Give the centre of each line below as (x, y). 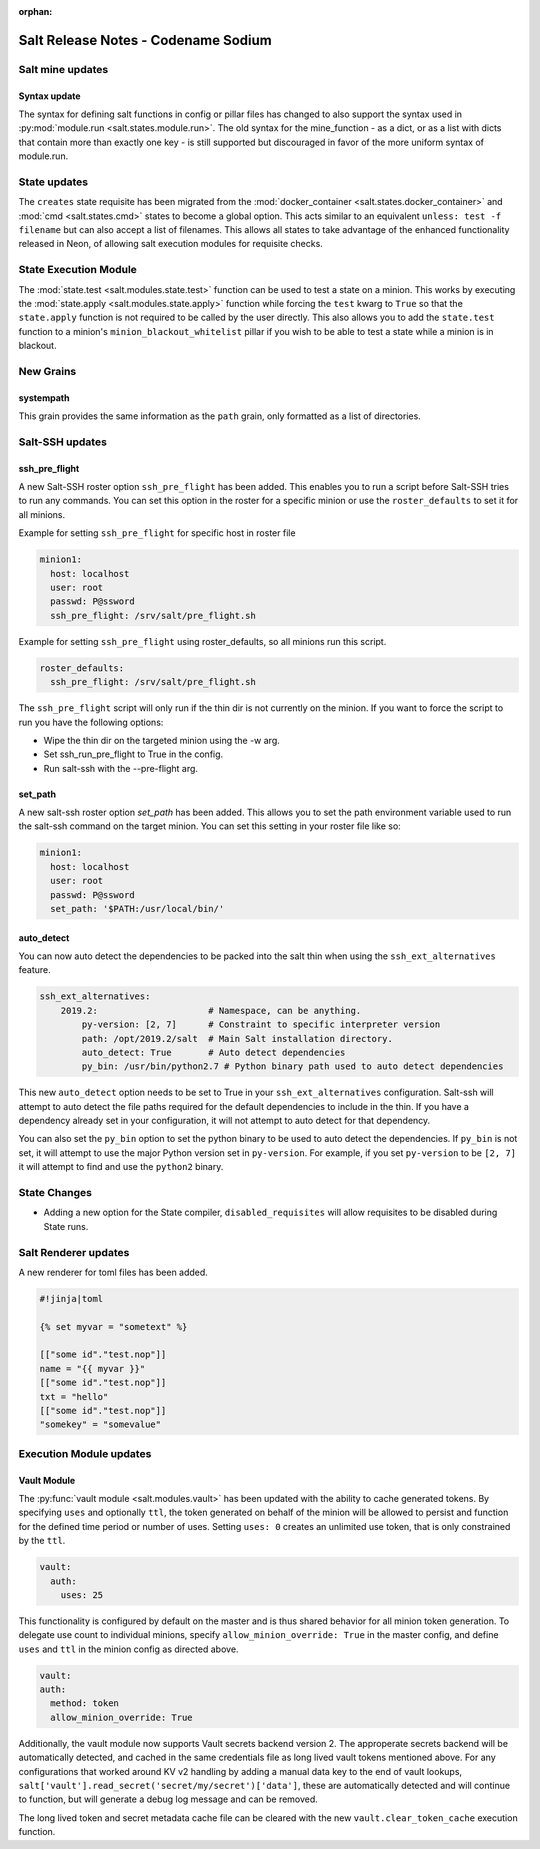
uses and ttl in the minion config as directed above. (128, 1649)
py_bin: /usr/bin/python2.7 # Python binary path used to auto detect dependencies (292, 1066)
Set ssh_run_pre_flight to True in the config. (133, 754)
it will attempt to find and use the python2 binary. (121, 1167)
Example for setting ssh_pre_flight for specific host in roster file (157, 533)
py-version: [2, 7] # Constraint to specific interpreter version (261, 1024)
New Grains (47, 371)
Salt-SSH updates (62, 442)
